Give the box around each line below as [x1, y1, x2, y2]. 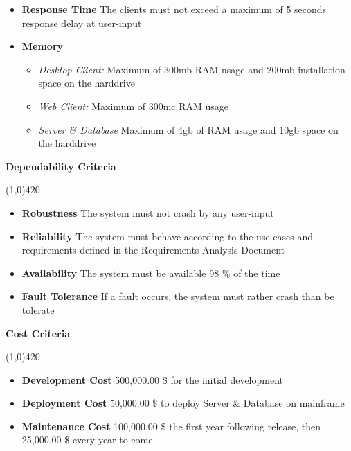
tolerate [21, 302, 55, 317]
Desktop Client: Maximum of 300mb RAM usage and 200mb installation [38, 62, 345, 76]
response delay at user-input [21, 15, 142, 30]
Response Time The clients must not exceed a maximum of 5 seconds [21, 2, 327, 16]
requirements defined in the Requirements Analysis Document [21, 242, 285, 257]
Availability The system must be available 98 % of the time [21, 265, 280, 280]
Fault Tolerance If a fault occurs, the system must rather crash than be [21, 289, 334, 303]
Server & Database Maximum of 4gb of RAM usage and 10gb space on [38, 122, 339, 136]
